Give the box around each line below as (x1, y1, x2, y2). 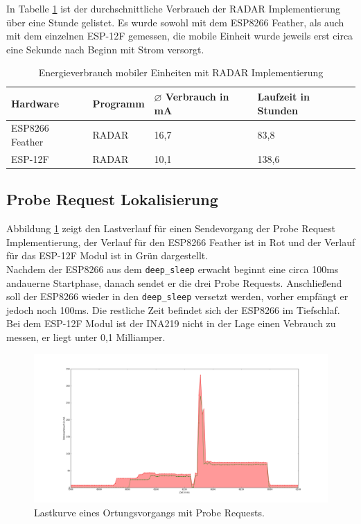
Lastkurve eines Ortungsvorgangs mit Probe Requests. (34, 505, 265, 519)
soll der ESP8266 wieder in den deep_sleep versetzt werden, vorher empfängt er (6, 289, 349, 304)
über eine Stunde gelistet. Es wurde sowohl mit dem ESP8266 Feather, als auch (6, 15, 344, 29)
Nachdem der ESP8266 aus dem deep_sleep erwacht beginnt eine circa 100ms (6, 261, 339, 276)
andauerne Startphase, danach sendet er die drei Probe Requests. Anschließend (6, 275, 342, 290)
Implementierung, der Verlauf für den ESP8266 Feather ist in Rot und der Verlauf (6, 234, 355, 249)
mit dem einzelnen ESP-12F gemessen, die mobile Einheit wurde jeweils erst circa (6, 28, 353, 43)
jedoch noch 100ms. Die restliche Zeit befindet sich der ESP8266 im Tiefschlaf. (6, 302, 340, 317)
